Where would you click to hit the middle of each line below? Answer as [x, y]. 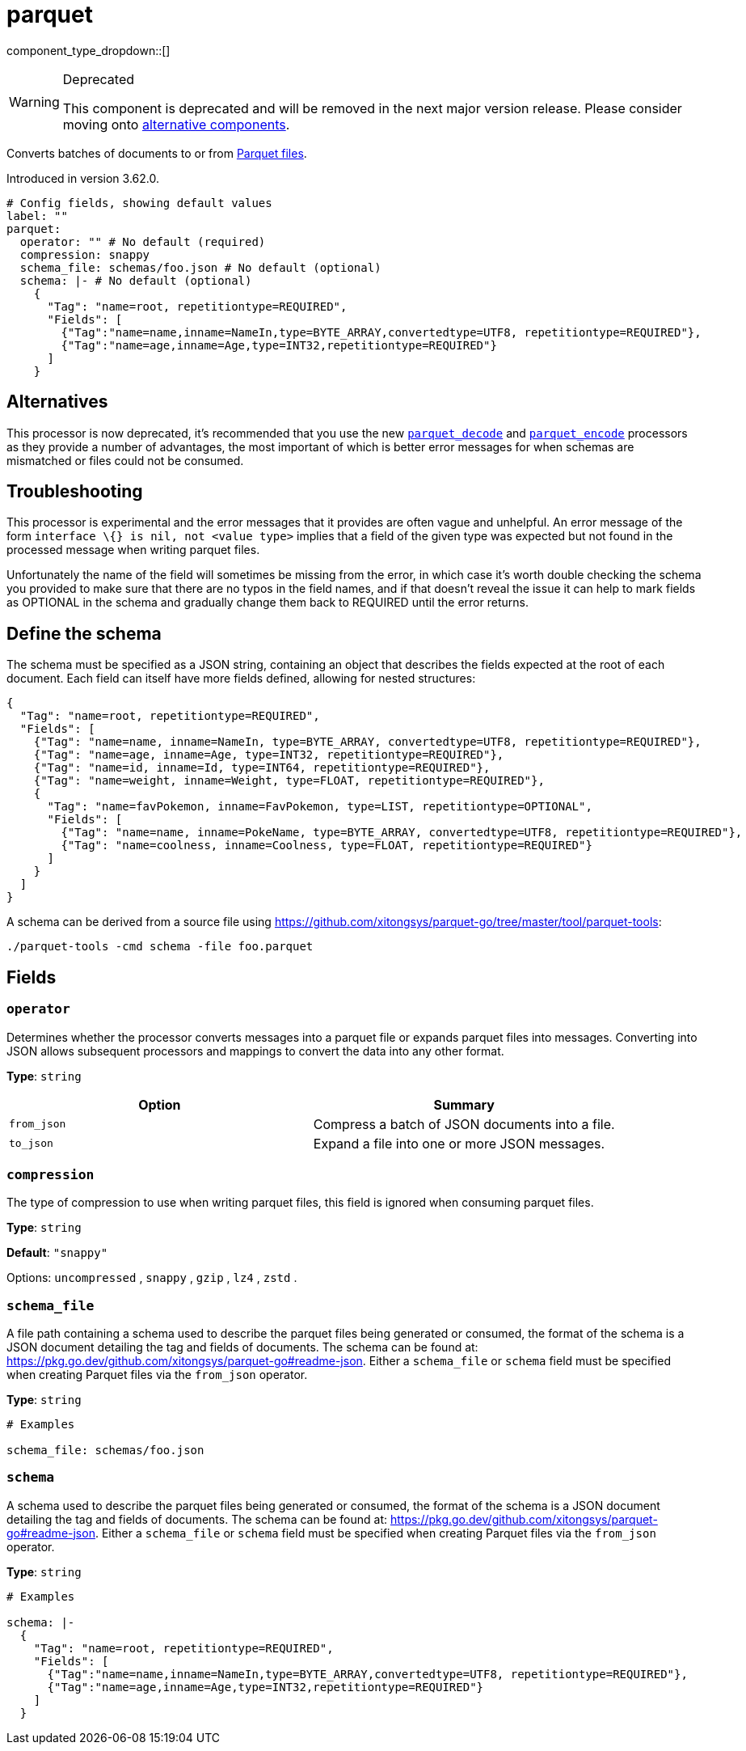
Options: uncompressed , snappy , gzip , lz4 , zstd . [152, 1278]
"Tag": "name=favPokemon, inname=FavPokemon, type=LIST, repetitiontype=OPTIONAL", [320, 807]
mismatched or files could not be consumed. [125, 460]
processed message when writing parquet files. [133, 550]
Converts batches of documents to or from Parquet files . [157, 153]
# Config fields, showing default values [139, 203]
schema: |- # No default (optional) [136, 280]
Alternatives [57, 402]
